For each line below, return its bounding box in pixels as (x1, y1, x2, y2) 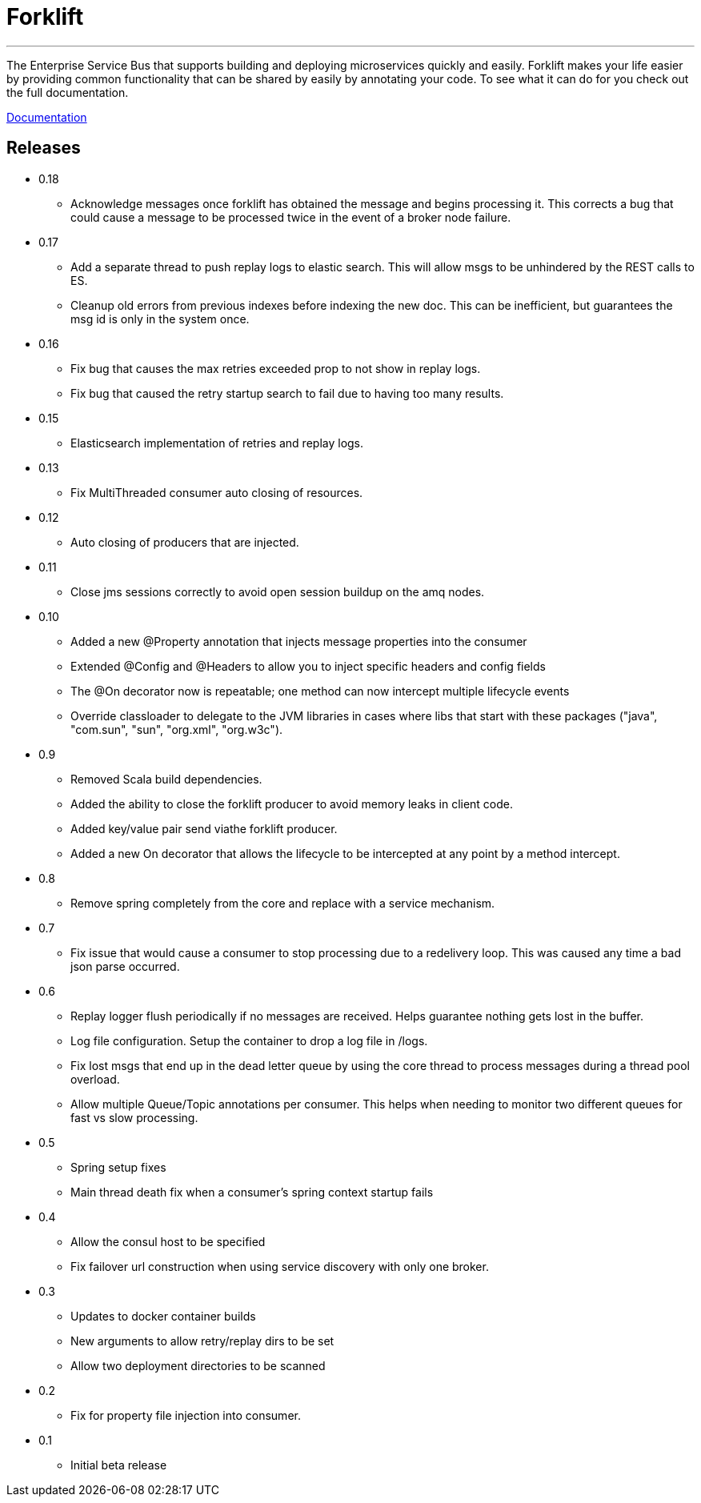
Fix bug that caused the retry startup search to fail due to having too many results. (70, 386, 504, 400)
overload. (70, 1072, 120, 1086)
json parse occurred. (70, 959, 180, 973)
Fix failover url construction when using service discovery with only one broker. (70, 1259, 489, 1273)
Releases (6, 138, 81, 158)
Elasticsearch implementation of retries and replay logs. (70, 435, 364, 450)
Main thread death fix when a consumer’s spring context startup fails (70, 1184, 434, 1199)
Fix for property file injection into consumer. (70, 1408, 301, 1422)
